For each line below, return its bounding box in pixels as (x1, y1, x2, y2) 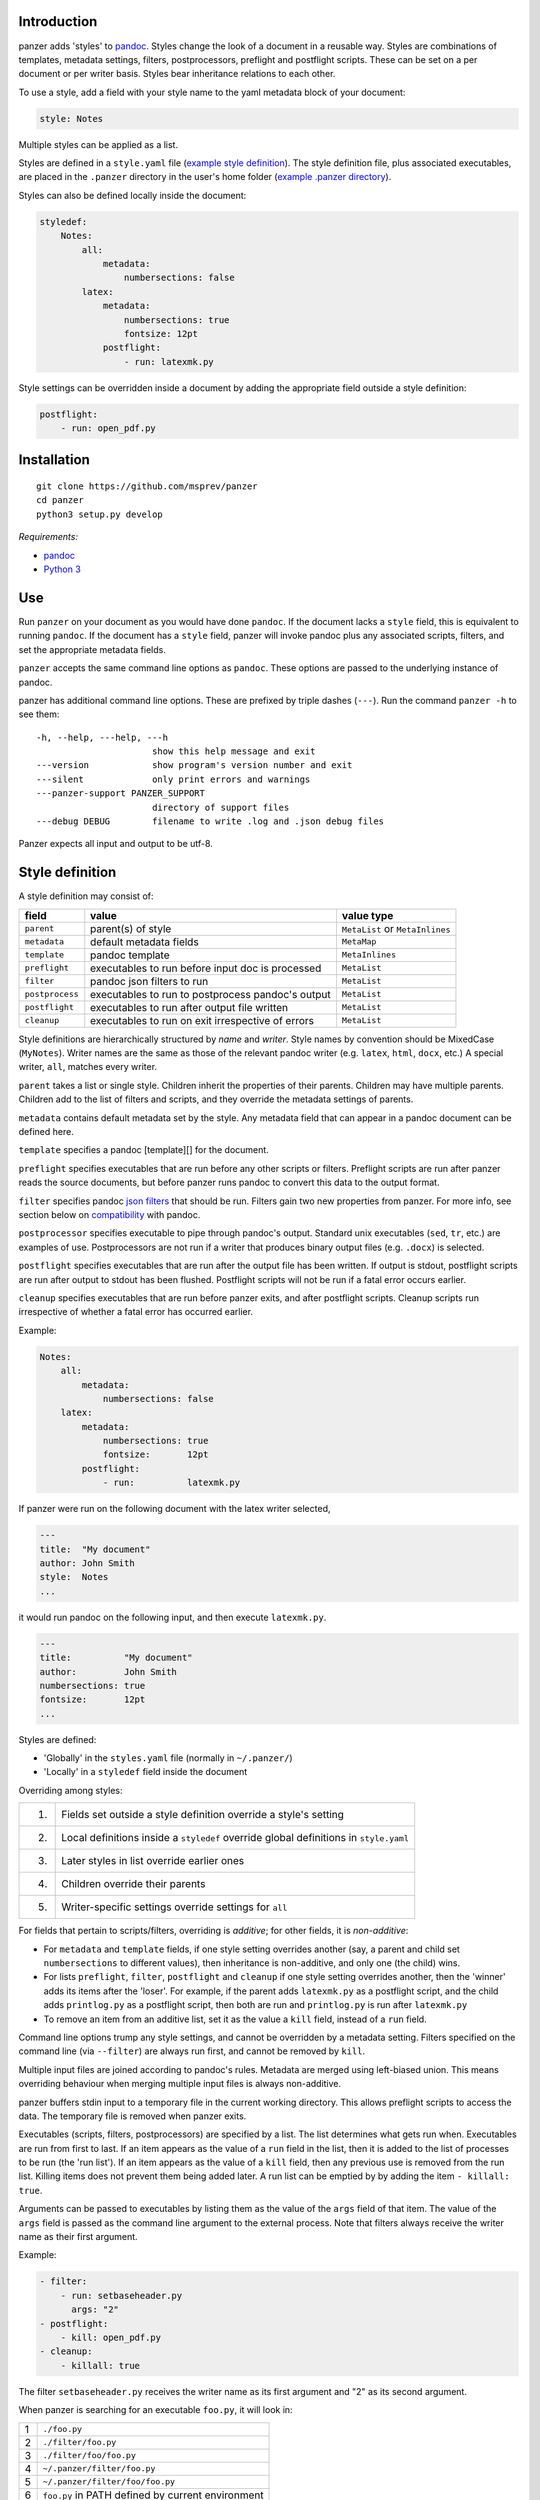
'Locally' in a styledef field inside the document (43, 1766, 248, 1778)
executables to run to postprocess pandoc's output (90, 987, 331, 1001)
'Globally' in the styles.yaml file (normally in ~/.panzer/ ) (43, 1752, 294, 1764)
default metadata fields (90, 935, 199, 949)
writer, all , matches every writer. (18, 1061, 158, 1073)
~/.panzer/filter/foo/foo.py (42, 2476, 175, 2487)
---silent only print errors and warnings (36, 773, 311, 785)
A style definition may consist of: (18, 890, 154, 902)
